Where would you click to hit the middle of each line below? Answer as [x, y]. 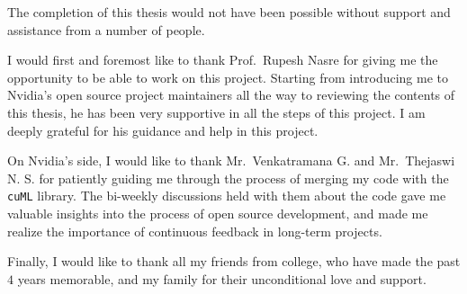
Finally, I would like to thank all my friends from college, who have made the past [234, 261]
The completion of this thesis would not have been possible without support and [229, 12]
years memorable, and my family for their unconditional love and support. [222, 278]
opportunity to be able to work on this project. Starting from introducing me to [228, 77]
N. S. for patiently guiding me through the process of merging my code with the [228, 178]
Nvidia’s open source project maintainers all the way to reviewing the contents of [231, 95]
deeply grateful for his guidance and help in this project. [163, 130]
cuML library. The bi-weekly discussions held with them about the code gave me [227, 196]
